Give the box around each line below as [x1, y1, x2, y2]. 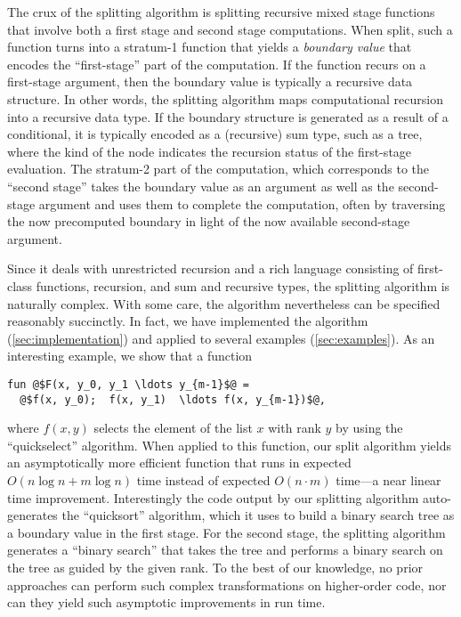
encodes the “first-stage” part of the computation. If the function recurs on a [7, 54, 426, 73]
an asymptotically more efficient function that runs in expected [7, 453, 352, 472]
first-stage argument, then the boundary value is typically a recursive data [7, 72, 413, 91]
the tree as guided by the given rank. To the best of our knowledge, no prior [7, 557, 424, 576]
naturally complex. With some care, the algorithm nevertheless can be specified [7, 294, 441, 313]
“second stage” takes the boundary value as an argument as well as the [7, 176, 394, 195]
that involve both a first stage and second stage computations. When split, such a [7, 20, 453, 38]
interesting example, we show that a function [7, 346, 253, 365]
